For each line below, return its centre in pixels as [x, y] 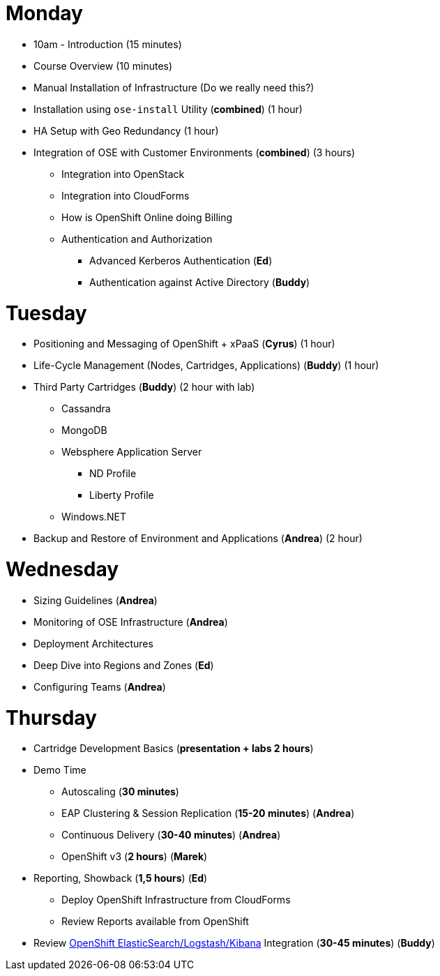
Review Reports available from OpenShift [155, 922]
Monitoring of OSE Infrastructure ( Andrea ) [131, 622]
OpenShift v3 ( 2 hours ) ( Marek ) [135, 857]
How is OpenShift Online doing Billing [147, 217]
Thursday [51, 718]
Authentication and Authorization [137, 239]
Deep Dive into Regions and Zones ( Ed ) [124, 665]
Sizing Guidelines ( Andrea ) [96, 600]
